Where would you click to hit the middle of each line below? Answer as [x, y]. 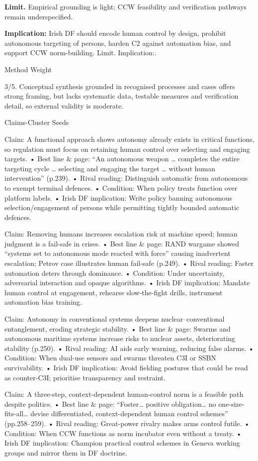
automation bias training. [43, 302]
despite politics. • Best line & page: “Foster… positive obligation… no [110, 403]
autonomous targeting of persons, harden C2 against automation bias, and [118, 43]
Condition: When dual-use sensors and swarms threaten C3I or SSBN [110, 358]
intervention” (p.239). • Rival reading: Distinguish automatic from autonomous [126, 178]
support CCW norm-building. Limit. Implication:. [81, 53]
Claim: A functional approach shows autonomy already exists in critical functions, [129, 139]
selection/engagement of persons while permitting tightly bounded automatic [122, 207]
